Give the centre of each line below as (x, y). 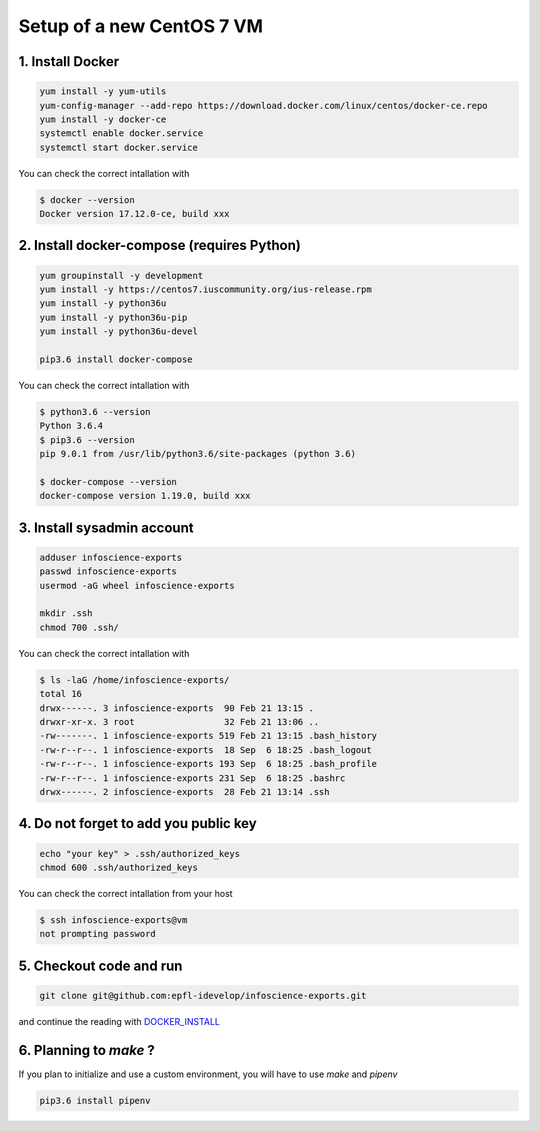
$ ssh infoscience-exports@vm (113, 919)
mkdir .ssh (66, 613)
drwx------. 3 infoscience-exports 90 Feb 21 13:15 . (176, 708)
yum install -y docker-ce (103, 119)
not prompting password (98, 934)
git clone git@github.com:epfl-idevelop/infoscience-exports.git (203, 995)
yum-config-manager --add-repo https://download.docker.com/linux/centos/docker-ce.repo (264, 105)
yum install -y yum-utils (103, 91)
